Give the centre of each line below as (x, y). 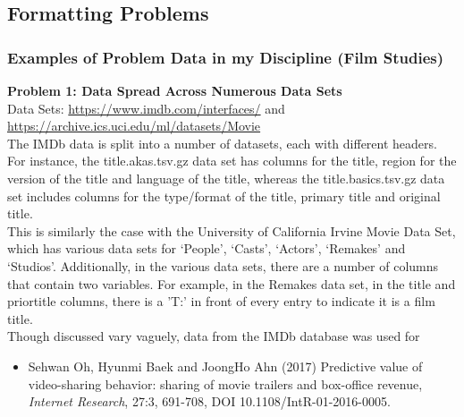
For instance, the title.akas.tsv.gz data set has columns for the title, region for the (232, 161)
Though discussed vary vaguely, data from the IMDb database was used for (214, 336)
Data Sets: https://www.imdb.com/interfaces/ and (146, 108)
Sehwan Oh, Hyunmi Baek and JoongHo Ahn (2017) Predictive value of (225, 366)
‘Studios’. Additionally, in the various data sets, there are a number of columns (223, 265)
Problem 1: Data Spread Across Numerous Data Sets (175, 90)
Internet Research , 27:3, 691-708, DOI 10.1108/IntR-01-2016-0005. (209, 401)
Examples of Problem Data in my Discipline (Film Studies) (226, 57)
